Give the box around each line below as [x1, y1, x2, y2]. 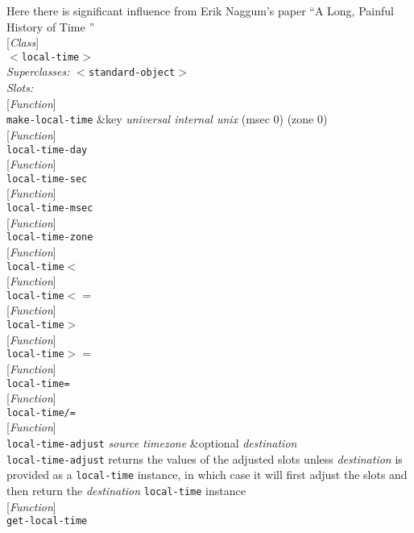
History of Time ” [6, 18, 94, 35]
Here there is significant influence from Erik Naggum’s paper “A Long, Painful [6, 2, 394, 19]
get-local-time [6, 515, 88, 527]
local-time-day [6, 144, 88, 156]
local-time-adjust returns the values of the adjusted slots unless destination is [6, 450, 403, 467]
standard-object [88, 67, 176, 79]
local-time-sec [6, 173, 88, 185]
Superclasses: [6, 63, 70, 80]
